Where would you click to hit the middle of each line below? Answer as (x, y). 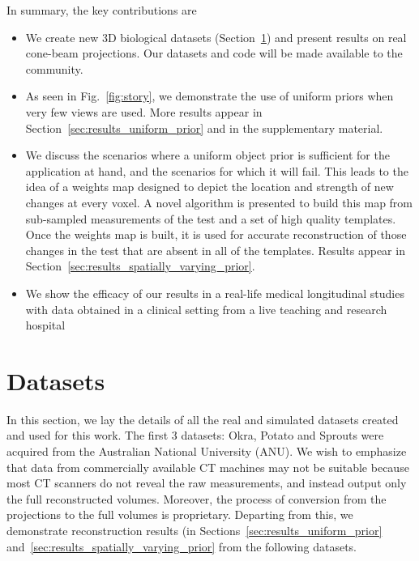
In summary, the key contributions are (102, 10)
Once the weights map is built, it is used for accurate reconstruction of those (216, 234)
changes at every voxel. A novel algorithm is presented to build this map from (219, 202)
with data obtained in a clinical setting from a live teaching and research (206, 309)
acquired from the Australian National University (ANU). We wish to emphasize (207, 451)
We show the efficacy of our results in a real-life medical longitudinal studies (215, 293)
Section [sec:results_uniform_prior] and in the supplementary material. (204, 127)
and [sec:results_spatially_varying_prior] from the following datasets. (182, 546)
